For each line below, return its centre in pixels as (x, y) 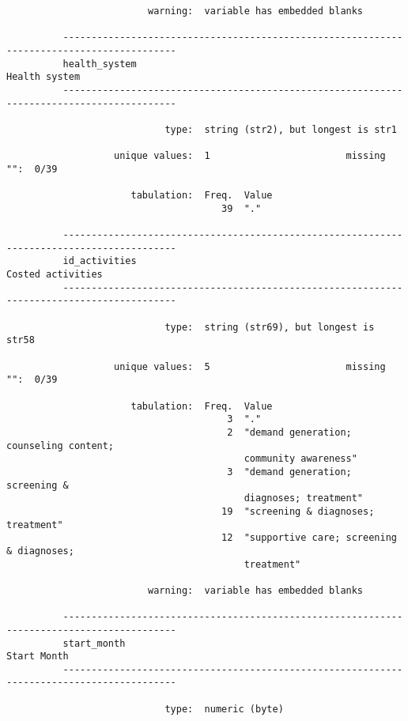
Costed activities (55, 275)
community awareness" (300, 459)
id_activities (100, 261)
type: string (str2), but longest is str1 (281, 129)
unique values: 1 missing (250, 156)
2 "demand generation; (289, 432)
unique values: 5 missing (250, 366)
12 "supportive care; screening (309, 538)
